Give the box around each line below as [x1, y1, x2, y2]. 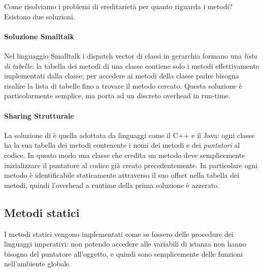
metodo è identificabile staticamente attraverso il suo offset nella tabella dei [4, 170, 240, 180]
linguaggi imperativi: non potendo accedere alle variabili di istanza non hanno [4, 238, 247, 249]
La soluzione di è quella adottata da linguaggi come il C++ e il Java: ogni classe [4, 129, 255, 140]
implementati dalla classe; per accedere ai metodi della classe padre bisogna [4, 70, 239, 81]
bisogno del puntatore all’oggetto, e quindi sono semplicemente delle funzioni [4, 248, 243, 259]
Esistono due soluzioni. [4, 11, 75, 21]
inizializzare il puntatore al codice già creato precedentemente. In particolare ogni [4, 159, 258, 170]
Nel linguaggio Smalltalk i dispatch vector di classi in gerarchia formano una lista [4, 50, 257, 61]
